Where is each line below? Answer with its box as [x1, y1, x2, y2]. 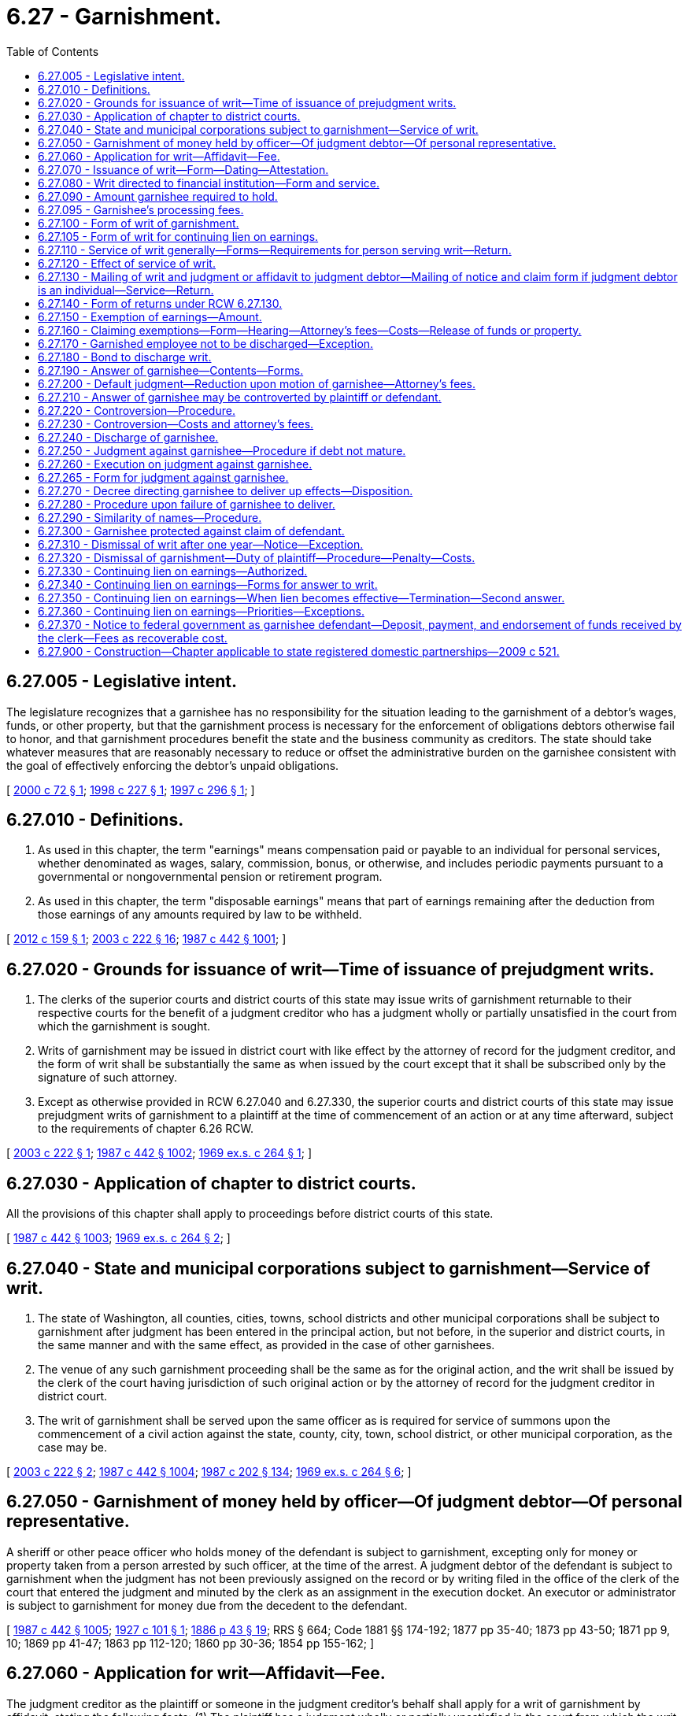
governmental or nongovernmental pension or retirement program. [38, 870, 383, 884]
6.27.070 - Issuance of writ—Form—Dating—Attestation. [38, 162, 329, 176]
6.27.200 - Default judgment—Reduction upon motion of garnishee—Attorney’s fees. [38, 376, 476, 390]
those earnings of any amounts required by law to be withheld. [38, 908, 362, 922]
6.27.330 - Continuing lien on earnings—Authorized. [38, 564, 308, 578]
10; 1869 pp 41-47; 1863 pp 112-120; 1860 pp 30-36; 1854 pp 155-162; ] [6, 1636, 375, 1650]
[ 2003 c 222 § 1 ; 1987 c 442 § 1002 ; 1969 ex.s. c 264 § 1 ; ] [6, 1146, 313, 1160]
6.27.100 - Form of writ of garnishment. [38, 216, 239, 230]
